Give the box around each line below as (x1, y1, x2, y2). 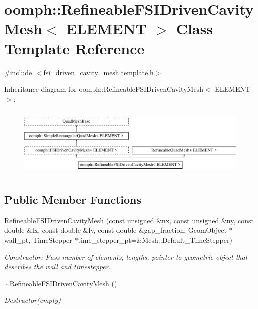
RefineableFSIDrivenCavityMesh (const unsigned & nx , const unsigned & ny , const (4, 215, 254, 225)
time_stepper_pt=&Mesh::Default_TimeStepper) (78, 234, 232, 245)
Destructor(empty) (4, 295, 61, 305)
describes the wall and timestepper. (4, 261, 111, 272)
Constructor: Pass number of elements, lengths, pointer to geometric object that (4, 251, 248, 262)
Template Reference (4, 38, 145, 58)
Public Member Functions (4, 191, 141, 207)
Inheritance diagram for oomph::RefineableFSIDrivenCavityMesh (4, 84, 203, 94)
